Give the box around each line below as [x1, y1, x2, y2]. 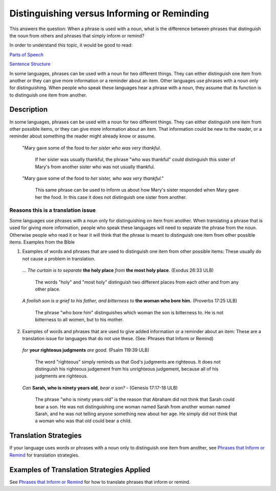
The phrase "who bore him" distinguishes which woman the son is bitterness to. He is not [35, 309, 223, 315]
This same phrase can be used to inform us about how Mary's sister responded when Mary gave [35, 187, 239, 193]
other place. [35, 286, 61, 292]
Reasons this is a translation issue [9, 207, 96, 214]
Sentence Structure [9, 61, 51, 67]
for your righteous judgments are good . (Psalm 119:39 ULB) [22, 347, 150, 353]
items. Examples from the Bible [9, 239, 75, 245]
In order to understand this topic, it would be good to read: [9, 42, 133, 48]
